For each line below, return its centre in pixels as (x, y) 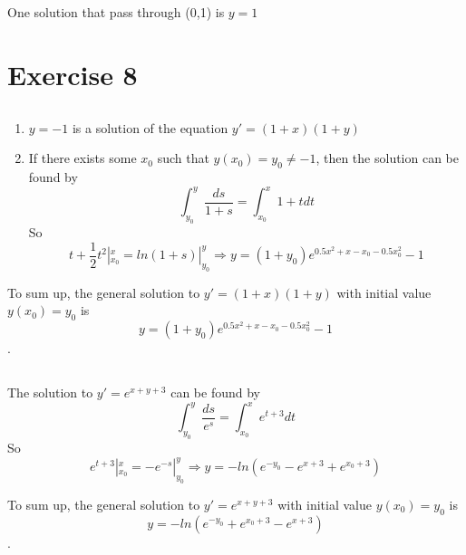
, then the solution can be (388, 158)
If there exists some (83, 158)
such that (183, 158)
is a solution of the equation (150, 127)
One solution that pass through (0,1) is (116, 12)
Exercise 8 (73, 75)
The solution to (50, 392)
